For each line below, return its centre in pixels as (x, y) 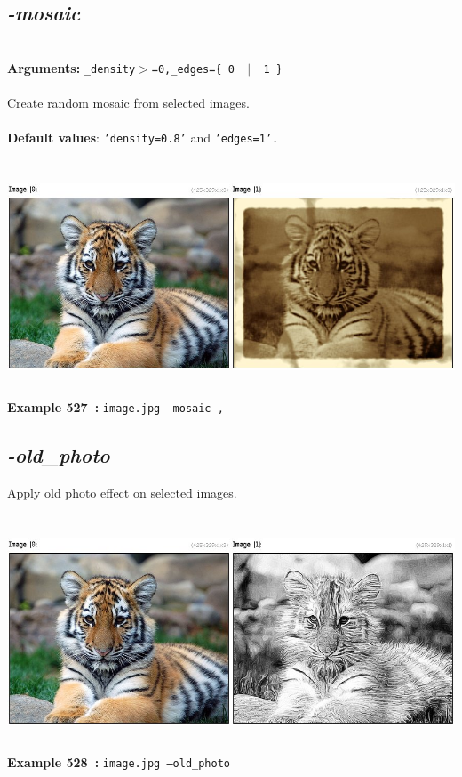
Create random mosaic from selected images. (128, 103)
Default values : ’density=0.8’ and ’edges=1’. (143, 138)
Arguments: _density (72, 67)
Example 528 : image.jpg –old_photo (119, 761)
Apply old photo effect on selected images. (122, 492)
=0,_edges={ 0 (193, 69)
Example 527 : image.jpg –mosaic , (115, 407)
